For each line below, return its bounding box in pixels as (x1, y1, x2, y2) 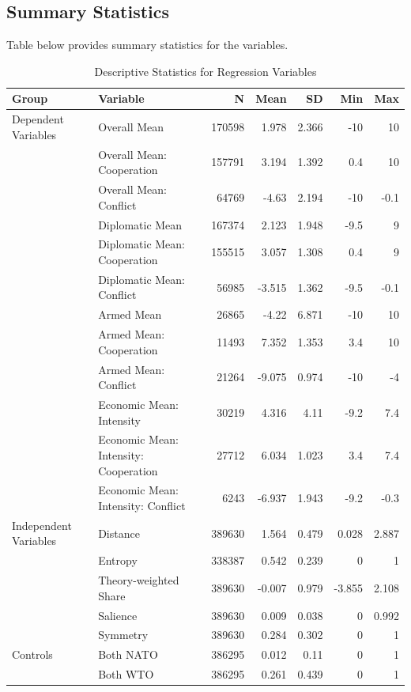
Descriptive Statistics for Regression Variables (94, 62, 317, 79)
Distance (98, 524, 140, 541)
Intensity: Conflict (98, 497, 186, 514)
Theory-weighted (98, 572, 179, 588)
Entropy (98, 552, 138, 569)
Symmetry (98, 626, 149, 643)
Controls (12, 646, 53, 663)
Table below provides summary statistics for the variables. (6, 36, 288, 53)
